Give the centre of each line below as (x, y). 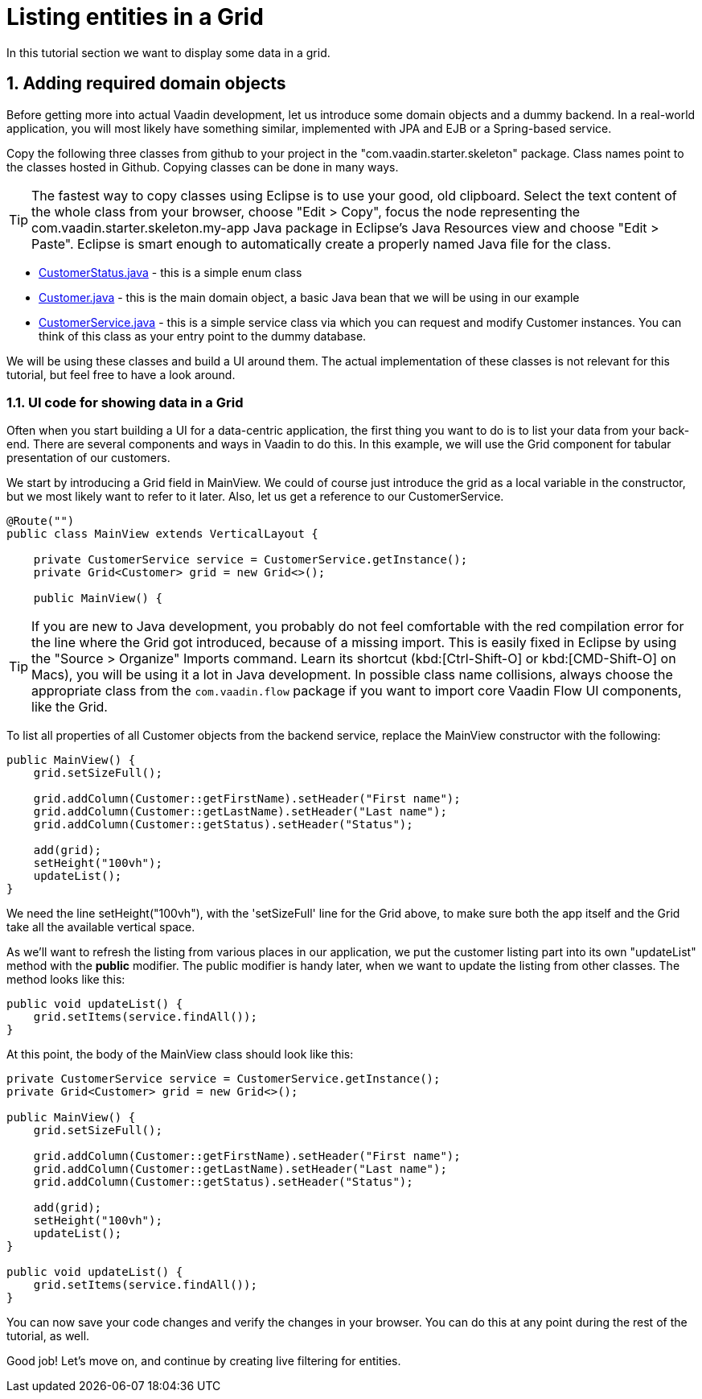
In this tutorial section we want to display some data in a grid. (168, 52)
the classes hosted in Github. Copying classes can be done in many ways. (203, 167)
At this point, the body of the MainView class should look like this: (180, 1054)
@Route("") (41, 521)
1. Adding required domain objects (146, 84)
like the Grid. (70, 707)
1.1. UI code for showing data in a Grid (125, 402)
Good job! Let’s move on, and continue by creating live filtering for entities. (204, 1361)
